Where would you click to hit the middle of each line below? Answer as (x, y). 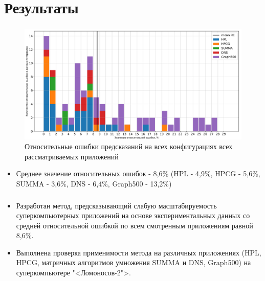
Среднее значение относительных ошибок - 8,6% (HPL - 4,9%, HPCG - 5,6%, (138, 173)
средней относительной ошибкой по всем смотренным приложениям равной (135, 225)
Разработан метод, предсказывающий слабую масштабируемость (116, 205)
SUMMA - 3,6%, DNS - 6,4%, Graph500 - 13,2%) (94, 183)
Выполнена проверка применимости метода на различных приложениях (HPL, (139, 252)
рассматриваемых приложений (72, 156)
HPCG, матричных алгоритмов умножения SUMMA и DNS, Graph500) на (134, 262)
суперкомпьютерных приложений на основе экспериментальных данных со (133, 215)
